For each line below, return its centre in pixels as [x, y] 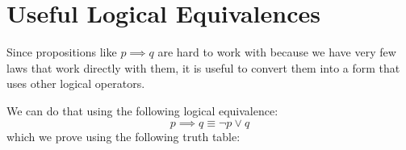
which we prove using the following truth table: [123, 136]
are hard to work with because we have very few [277, 52]
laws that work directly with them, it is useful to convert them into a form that [203, 67]
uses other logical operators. [76, 83]
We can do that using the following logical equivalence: [142, 110]
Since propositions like [62, 52]
